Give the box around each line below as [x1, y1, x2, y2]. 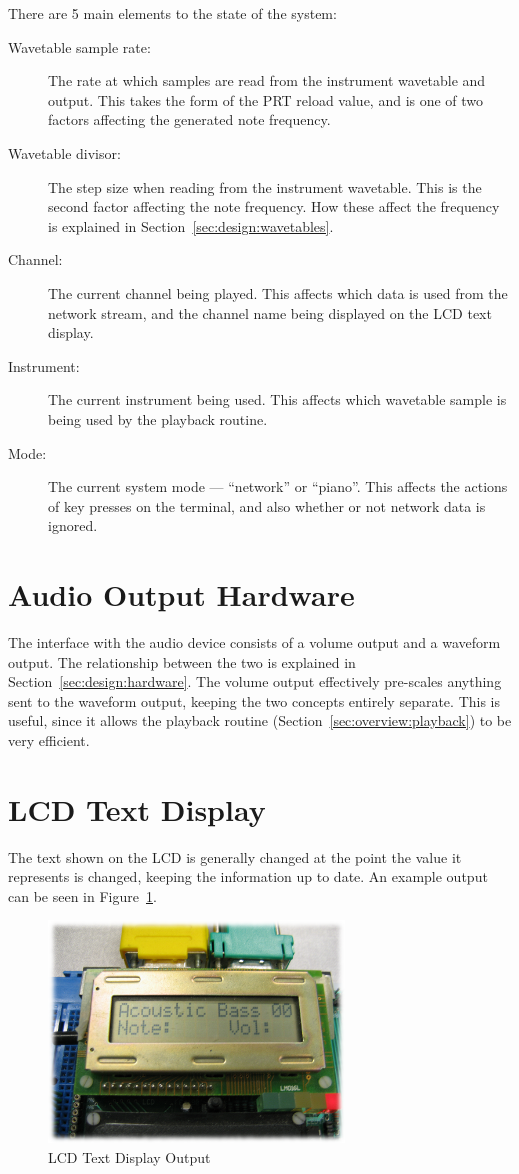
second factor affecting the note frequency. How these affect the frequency [48, 196, 500, 217]
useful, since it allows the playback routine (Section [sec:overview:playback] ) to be [8, 710, 512, 731]
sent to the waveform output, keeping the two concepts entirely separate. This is [8, 690, 501, 711]
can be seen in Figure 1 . [8, 885, 157, 906]
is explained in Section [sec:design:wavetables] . [48, 215, 334, 236]
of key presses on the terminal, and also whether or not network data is [48, 495, 486, 516]
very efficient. [8, 729, 90, 750]
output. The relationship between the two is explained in [8, 651, 356, 672]
